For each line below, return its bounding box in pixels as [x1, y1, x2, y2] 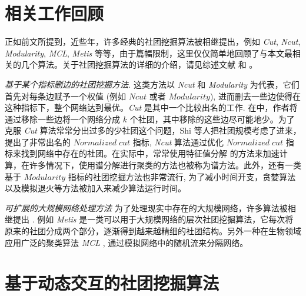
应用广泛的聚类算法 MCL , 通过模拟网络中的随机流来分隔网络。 [5, 236, 248, 248]
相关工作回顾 [5, 1, 104, 25]
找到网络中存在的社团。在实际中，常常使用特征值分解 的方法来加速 [21, 147, 280, 159]
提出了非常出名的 [5, 135, 71, 148]
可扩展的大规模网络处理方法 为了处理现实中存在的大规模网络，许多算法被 [5, 201, 288, 214]
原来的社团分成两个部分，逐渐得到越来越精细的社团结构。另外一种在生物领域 [5, 225, 301, 237]
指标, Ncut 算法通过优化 [132, 135, 224, 148]
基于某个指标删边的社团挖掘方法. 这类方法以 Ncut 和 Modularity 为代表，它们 [5, 78, 300, 90]
